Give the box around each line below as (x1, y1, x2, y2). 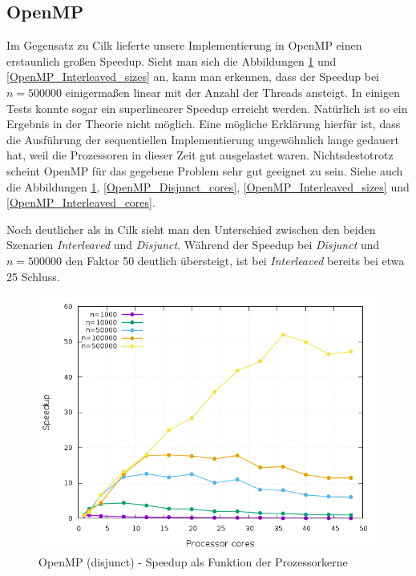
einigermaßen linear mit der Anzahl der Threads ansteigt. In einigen (65, 83, 400, 100)
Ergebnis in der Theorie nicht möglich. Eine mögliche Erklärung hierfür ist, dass (6, 115, 401, 132)
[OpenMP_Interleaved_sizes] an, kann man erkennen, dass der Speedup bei (6, 68, 379, 85)
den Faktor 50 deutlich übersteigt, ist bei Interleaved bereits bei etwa (65, 252, 405, 268)
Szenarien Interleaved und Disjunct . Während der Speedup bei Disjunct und (6, 236, 380, 253)
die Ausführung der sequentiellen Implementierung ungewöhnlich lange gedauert (6, 131, 399, 147)
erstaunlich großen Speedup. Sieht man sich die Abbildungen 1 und (6, 52, 337, 69)
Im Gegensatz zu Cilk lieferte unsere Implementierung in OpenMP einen (6, 37, 362, 54)
